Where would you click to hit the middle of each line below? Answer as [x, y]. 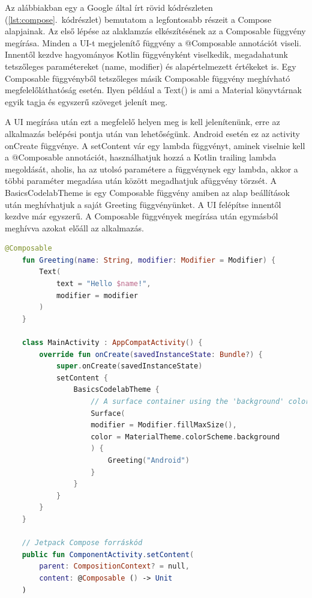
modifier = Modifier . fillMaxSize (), [164, 425]
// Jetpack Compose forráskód [82, 543]
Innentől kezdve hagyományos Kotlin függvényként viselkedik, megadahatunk [146, 54]
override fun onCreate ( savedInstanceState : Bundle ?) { [151, 354]
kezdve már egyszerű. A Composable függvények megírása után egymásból [142, 216]
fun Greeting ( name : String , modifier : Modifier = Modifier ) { [149, 260]
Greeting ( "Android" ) [148, 460]
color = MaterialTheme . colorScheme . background [185, 437]
